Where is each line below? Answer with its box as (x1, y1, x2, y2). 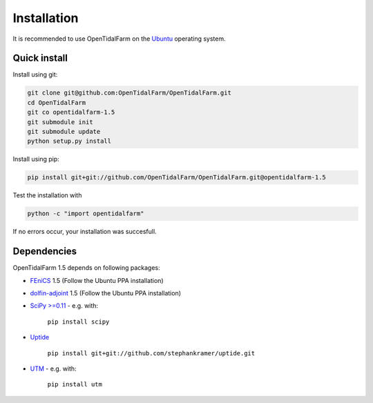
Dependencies (12, 246, 77, 257)
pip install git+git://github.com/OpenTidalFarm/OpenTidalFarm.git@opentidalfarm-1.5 (27, 173, 326, 181)
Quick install (12, 52, 68, 64)
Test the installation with (12, 191, 82, 199)
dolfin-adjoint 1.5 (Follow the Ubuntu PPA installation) (30, 289, 182, 297)
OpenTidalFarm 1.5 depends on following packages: (12, 264, 160, 272)
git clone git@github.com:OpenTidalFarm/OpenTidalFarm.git (27, 89, 231, 97)
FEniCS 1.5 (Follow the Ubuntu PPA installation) (30, 276, 164, 284)
